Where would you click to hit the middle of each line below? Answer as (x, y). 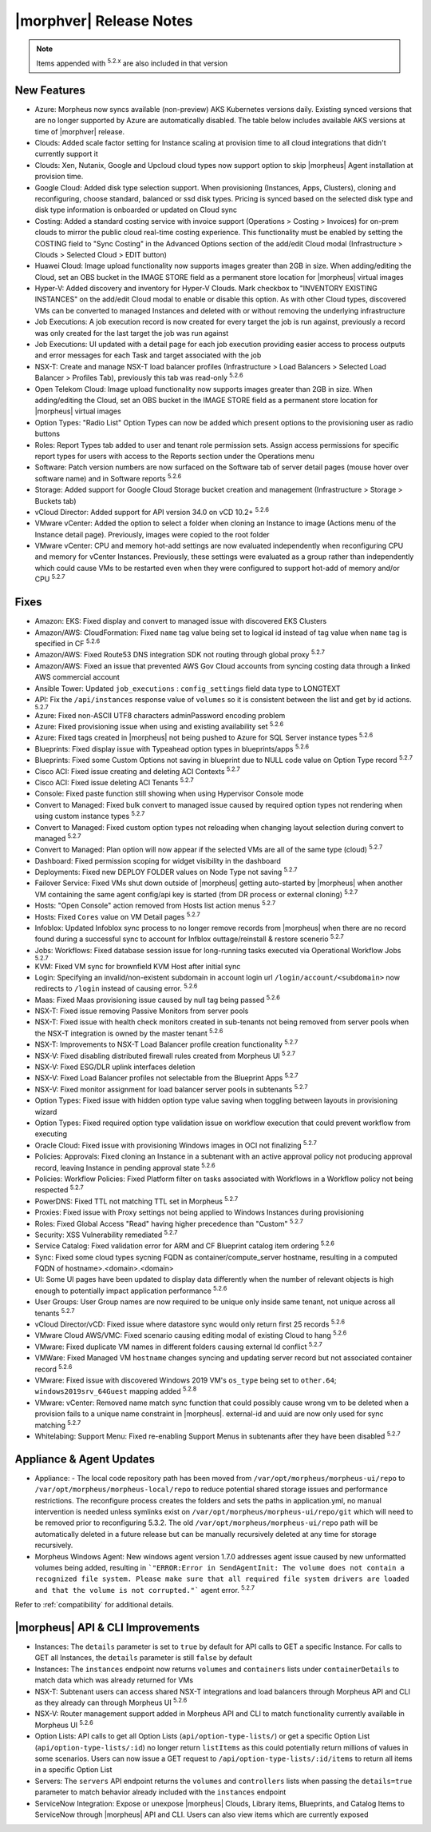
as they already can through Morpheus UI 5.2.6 (111, 1702)
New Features (50, 90)
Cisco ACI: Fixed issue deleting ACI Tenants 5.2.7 (114, 782)
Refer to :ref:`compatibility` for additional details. (95, 1605)
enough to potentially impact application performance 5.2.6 (131, 1290)
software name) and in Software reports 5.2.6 (108, 478)
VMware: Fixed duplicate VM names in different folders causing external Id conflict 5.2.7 (178, 1346)
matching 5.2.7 (58, 1424)
